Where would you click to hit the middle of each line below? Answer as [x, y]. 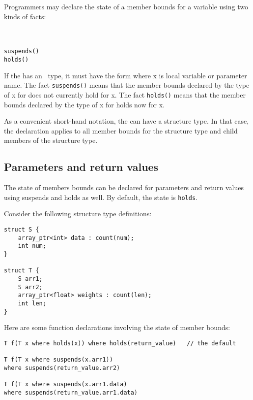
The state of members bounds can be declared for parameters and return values [124, 187]
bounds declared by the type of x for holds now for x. [84, 104]
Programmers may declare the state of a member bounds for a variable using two [126, 6]
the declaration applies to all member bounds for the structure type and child [121, 130]
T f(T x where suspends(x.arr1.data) [66, 384]
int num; [32, 246]
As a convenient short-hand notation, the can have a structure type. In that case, [126, 121]
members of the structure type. [51, 140]
